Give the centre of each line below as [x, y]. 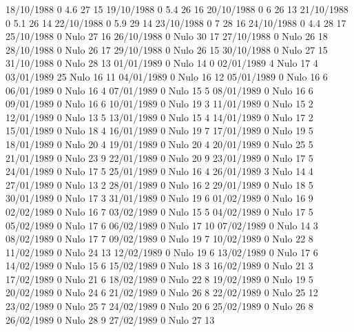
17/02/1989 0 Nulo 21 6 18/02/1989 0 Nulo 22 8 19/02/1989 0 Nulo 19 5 [159, 279]
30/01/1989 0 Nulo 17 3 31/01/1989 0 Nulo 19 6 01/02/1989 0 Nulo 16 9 [159, 198]
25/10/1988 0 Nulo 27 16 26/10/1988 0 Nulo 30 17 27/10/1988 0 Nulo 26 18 [167, 36]
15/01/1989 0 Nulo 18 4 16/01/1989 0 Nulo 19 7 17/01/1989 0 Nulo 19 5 [159, 131]
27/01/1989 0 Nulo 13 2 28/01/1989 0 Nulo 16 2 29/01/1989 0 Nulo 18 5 [159, 184]
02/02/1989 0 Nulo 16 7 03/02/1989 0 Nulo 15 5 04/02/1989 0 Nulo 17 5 [159, 211]
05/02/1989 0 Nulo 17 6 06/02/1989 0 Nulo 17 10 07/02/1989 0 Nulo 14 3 [162, 225]
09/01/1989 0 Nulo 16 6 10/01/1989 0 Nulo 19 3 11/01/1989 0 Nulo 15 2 [159, 104]
